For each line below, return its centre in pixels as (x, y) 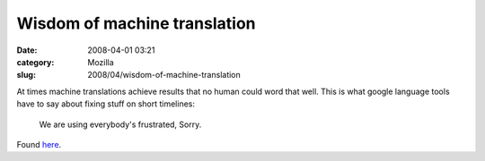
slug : (26, 75)
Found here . (39, 144)
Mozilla (101, 62)
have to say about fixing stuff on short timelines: (106, 104)
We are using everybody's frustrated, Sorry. (120, 124)
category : (35, 62)
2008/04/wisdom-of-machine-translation (164, 75)
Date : (27, 50)
